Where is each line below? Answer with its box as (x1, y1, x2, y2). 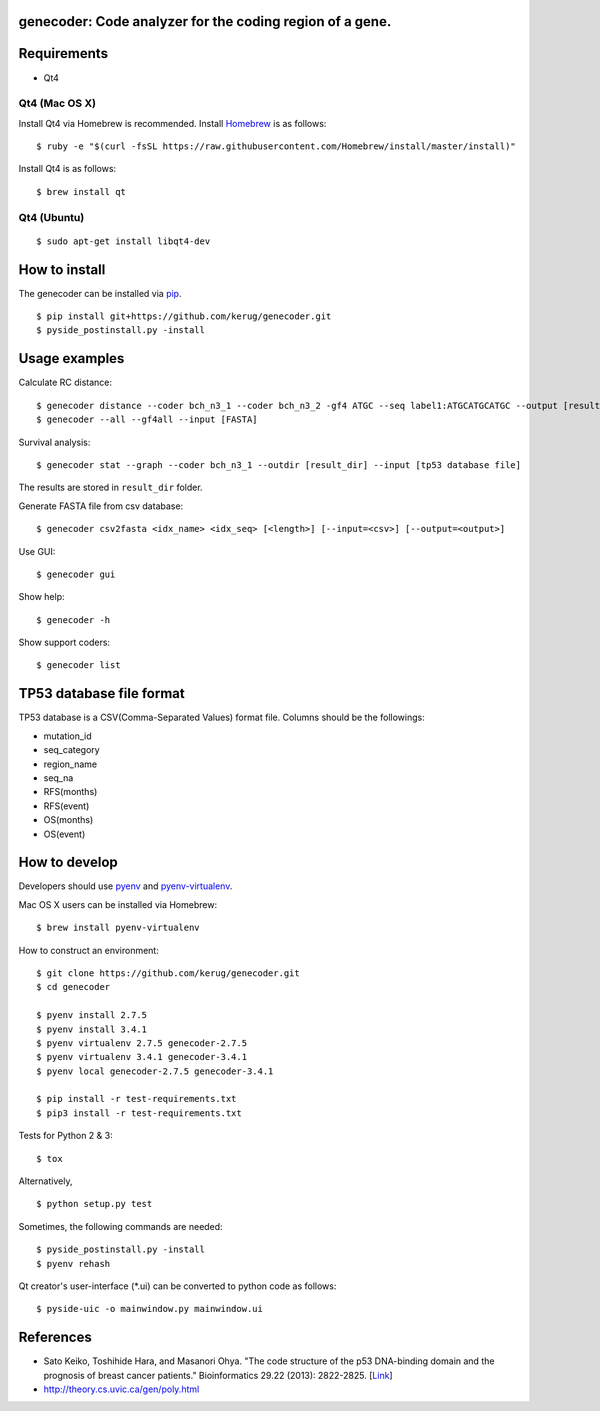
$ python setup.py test (36, 1198, 153, 1210)
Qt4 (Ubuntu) (18, 210, 85, 224)
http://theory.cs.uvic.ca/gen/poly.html (43, 1383, 200, 1395)
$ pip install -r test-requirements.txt (36, 1093, 237, 1105)
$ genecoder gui (36, 568, 116, 580)
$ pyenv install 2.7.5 (36, 1010, 148, 1021)
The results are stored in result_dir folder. (18, 481, 204, 494)
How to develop (18, 854, 119, 871)
